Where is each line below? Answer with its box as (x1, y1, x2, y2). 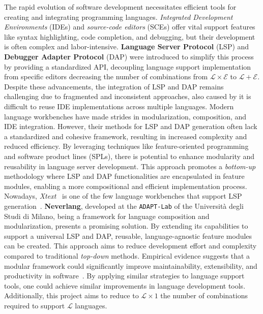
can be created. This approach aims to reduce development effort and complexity (4, 240, 257, 251)
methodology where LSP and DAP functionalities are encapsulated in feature (4, 171, 245, 181)
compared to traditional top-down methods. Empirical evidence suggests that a (4, 250, 250, 261)
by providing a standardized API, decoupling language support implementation (4, 61, 251, 72)
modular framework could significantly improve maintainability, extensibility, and (4, 260, 257, 271)
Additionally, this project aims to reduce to (4, 290, 139, 301)
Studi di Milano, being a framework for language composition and (4, 210, 210, 221)
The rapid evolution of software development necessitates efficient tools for (4, 2, 237, 12)
